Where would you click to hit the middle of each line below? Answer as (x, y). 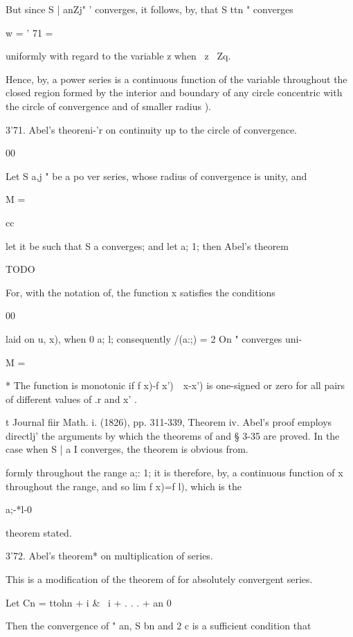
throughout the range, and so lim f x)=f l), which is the (124, 486)
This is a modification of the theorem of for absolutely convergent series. (159, 579)
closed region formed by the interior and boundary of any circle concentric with (174, 92)
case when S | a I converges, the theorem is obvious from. (127, 449)
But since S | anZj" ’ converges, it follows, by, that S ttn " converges (150, 9)
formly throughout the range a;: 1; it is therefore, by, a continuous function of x (174, 473)
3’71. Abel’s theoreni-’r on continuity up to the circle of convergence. (152, 129)
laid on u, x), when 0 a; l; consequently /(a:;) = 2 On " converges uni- (154, 338)
